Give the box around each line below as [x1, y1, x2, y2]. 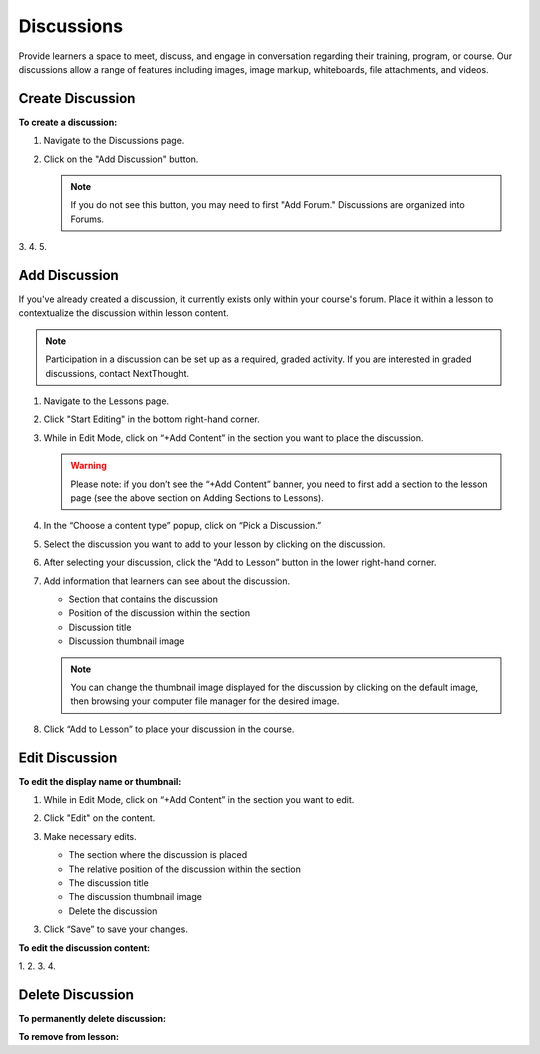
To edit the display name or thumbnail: [18, 775, 182, 787]
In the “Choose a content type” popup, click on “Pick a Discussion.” [43, 520, 322, 532]
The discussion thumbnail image [68, 891, 202, 903]
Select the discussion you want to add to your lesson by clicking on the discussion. [43, 538, 386, 550]
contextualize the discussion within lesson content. [18, 307, 229, 319]
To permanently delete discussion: [18, 1012, 167, 1024]
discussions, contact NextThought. [45, 367, 190, 379]
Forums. [70, 213, 105, 225]
